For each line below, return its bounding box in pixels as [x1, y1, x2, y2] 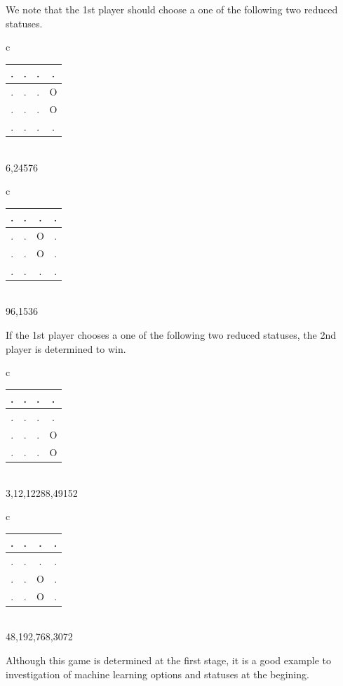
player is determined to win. [6, 341, 126, 356]
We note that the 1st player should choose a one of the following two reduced [6, 2, 338, 16]
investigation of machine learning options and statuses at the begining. [6, 666, 309, 681]
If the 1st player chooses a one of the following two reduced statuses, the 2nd [6, 328, 337, 342]
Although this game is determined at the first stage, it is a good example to [6, 653, 331, 667]
